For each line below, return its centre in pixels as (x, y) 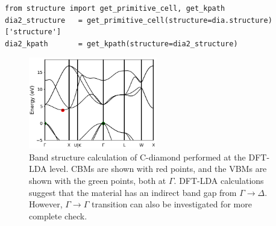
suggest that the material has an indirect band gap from (133, 192)
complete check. (58, 215)
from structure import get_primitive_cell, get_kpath (115, 8)
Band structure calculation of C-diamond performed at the (137, 157)
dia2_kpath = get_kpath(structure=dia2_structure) (121, 44)
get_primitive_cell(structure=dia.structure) (180, 20)
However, (46, 204)
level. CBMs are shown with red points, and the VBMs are (158, 169)
